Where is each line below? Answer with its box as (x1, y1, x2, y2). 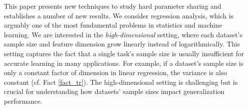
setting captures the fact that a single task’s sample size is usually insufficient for (4, 48, 244, 58)
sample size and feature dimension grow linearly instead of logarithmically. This (4, 39, 240, 49)
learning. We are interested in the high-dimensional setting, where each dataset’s (4, 29, 243, 39)
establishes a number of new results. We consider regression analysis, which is (4, 10, 233, 20)
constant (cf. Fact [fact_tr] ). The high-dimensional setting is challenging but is (4, 77, 238, 87)
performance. (4, 95, 43, 106)
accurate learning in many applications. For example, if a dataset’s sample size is (4, 58, 244, 68)
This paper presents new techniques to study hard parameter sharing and (4, 1, 221, 11)
